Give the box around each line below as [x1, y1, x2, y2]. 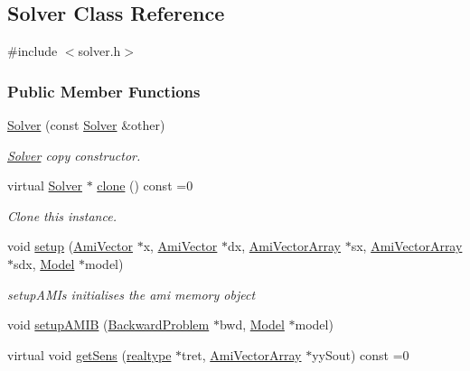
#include [7, 42, 58, 60]
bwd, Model [219, 315, 285, 334]
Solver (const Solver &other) [7, 116, 165, 134]
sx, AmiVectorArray [351, 237, 463, 255]
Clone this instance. [7, 206, 117, 225]
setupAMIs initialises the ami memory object [7, 284, 256, 303]
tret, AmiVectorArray [182, 345, 302, 364]
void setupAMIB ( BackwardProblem [7, 315, 210, 334]
